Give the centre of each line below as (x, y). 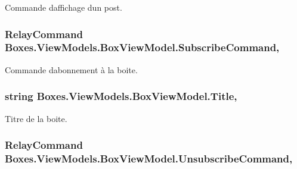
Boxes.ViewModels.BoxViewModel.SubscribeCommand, (142, 47)
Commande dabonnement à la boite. (71, 69)
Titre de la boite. (36, 118)
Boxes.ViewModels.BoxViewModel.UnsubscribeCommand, (149, 158)
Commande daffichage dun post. (64, 7)
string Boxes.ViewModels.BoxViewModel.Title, (121, 96)
